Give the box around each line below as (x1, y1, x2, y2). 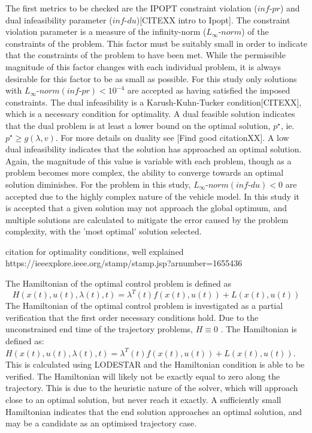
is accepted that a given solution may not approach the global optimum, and (5, 202, 287, 214)
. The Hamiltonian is (220, 323, 297, 335)
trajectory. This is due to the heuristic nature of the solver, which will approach (5, 381, 298, 394)
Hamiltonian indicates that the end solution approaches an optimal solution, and (5, 405, 302, 417)
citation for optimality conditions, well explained (5, 245, 184, 257)
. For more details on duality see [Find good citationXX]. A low (55, 131, 289, 143)
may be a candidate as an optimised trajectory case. (5, 417, 197, 429)
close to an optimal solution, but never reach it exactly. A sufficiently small (5, 393, 281, 405)
